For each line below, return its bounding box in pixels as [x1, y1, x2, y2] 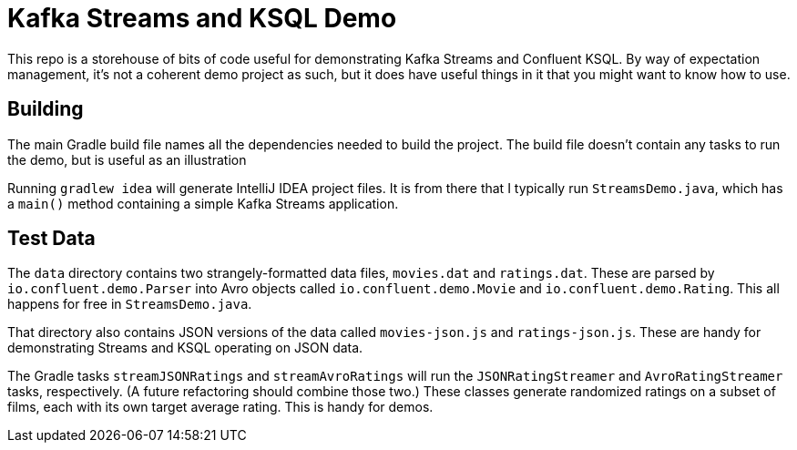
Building [7, 97, 84, 121]
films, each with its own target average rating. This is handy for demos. [7, 399, 434, 415]
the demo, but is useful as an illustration [7, 151, 247, 168]
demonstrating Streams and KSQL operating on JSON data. [7, 340, 363, 356]
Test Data [7, 227, 96, 251]
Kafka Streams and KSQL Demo [7, 3, 397, 34]
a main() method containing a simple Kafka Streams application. [7, 195, 399, 211]
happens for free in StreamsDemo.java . [7, 296, 252, 312]
